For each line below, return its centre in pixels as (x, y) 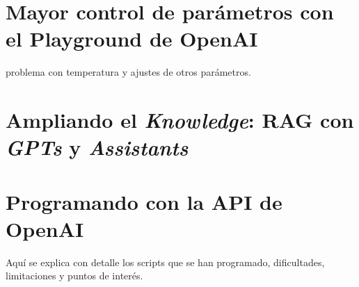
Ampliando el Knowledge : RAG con (180, 120)
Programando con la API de (144, 201)
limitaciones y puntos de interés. (74, 276)
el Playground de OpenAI (132, 39)
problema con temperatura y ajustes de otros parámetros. (128, 72)
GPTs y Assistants (97, 147)
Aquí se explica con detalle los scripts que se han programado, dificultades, (165, 262)
